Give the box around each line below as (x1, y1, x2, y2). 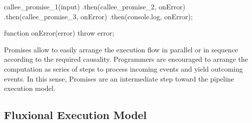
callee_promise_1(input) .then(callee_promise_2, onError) (4, 1, 185, 11)
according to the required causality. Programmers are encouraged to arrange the (4, 54, 248, 64)
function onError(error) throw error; (4, 28, 114, 38)
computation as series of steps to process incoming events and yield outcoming (4, 63, 243, 74)
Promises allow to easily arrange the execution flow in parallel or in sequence (4, 44, 238, 54)
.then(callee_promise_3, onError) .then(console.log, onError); (4, 11, 193, 21)
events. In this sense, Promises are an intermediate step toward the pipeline (4, 73, 234, 83)
